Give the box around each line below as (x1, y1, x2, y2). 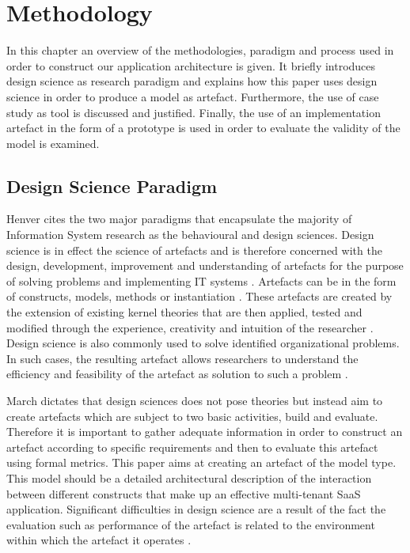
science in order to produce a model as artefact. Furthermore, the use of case (6, 88, 379, 104)
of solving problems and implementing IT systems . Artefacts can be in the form (6, 272, 397, 289)
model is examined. (6, 134, 100, 151)
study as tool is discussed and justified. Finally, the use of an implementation (6, 104, 381, 120)
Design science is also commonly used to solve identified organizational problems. (6, 335, 400, 351)
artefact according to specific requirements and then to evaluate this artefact (6, 438, 378, 455)
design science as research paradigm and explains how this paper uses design (6, 73, 378, 89)
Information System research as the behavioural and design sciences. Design (6, 226, 374, 243)
